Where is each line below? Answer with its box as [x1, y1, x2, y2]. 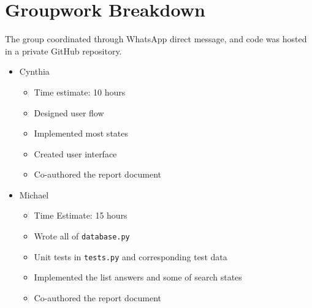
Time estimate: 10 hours [34, 85, 126, 98]
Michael [19, 188, 49, 201]
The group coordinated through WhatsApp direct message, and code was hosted [5, 32, 307, 45]
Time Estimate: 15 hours [34, 209, 127, 222]
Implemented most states [34, 127, 129, 140]
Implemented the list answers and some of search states [34, 271, 242, 284]
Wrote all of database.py [34, 230, 130, 242]
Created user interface [34, 147, 117, 160]
